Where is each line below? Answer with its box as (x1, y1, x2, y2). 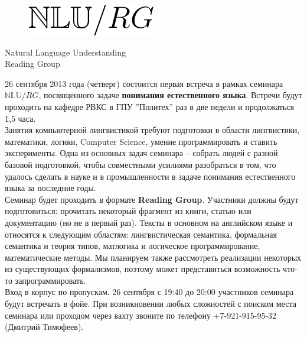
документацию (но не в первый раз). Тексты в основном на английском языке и (5, 216, 293, 228)
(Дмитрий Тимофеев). (5, 320, 84, 333)
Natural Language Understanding (5, 46, 126, 58)
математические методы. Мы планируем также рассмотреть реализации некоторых (5, 251, 302, 263)
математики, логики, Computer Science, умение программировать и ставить (5, 135, 277, 147)
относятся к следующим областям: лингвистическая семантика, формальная (5, 228, 277, 240)
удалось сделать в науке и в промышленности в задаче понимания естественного (5, 170, 296, 182)
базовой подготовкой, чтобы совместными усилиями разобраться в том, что (5, 158, 276, 170)
